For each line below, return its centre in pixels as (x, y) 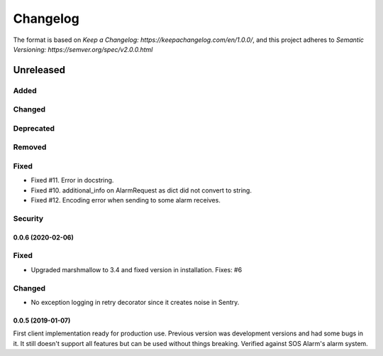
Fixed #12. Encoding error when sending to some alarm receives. (126, 200)
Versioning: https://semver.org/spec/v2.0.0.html (83, 49)
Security (28, 218)
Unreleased (39, 70)
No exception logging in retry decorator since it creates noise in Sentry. (135, 302)
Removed (30, 147)
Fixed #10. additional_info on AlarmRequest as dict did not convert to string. (141, 190)
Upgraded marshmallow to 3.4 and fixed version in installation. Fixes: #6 (137, 269)
